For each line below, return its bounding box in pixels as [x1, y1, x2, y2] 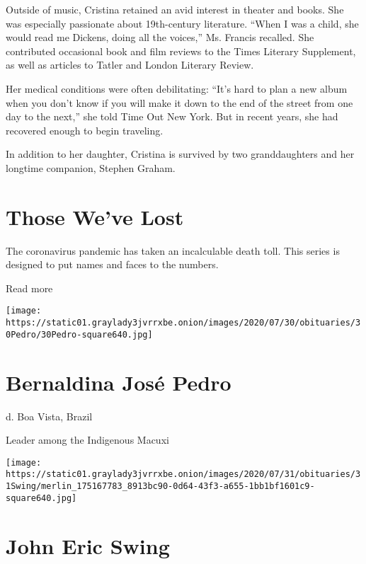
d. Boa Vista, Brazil [6, 408, 93, 423]
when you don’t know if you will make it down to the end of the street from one [6, 95, 353, 110]
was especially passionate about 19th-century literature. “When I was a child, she [6, 16, 359, 30]
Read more [6, 280, 53, 295]
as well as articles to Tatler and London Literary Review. [6, 57, 254, 72]
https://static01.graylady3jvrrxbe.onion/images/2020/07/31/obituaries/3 [6, 469, 361, 480]
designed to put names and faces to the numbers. [6, 257, 219, 272]
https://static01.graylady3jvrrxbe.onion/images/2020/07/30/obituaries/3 [6, 318, 361, 328]
